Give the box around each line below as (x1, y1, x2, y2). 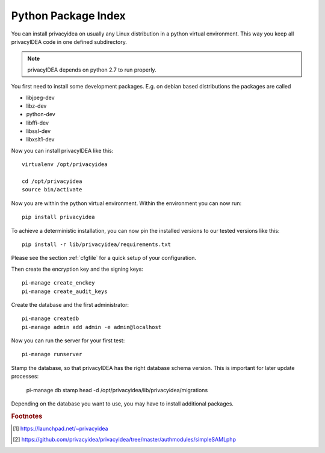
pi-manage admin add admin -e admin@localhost (22, 324, 162, 330)
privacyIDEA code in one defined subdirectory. (11, 38, 128, 45)
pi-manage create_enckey (22, 280, 95, 286)
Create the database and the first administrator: (11, 301, 129, 308)
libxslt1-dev (26, 136, 55, 143)
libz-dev (26, 102, 47, 109)
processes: (11, 373, 39, 380)
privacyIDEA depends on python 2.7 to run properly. (27, 66, 156, 73)
